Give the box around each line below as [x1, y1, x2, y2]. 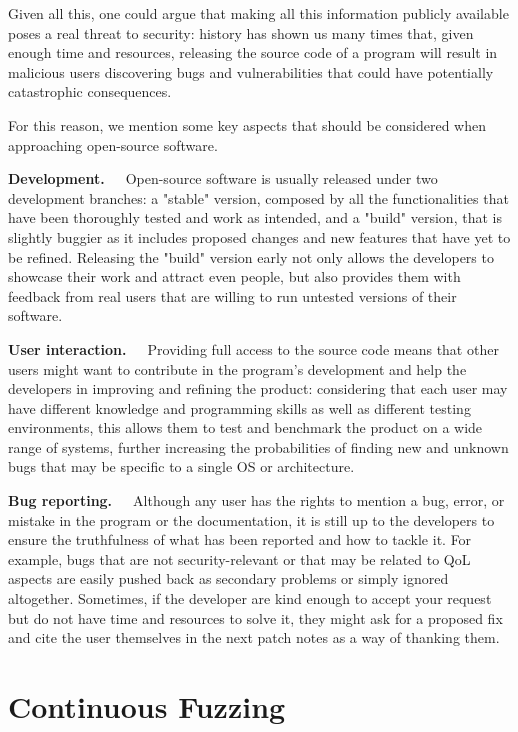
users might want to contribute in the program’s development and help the [8, 358, 467, 379]
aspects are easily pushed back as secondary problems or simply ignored [8, 568, 449, 589]
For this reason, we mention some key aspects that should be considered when [8, 114, 486, 135]
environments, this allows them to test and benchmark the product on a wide [8, 417, 483, 438]
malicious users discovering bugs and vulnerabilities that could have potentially [8, 61, 494, 82]
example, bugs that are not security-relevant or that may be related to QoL [8, 548, 471, 569]
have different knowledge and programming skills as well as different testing [8, 397, 471, 418]
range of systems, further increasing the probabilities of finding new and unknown [8, 436, 509, 457]
